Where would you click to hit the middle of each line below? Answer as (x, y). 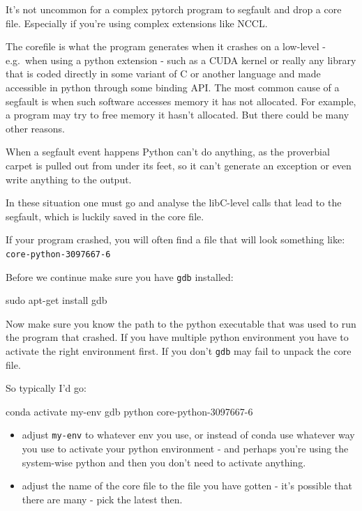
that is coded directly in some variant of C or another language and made (163, 74)
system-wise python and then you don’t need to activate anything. (164, 462)
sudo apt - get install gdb (56, 300)
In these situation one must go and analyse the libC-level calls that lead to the (174, 203)
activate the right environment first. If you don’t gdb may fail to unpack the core (179, 351)
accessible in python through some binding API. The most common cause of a (173, 87)
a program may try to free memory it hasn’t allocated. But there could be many (178, 115)
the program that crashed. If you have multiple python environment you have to (177, 337)
